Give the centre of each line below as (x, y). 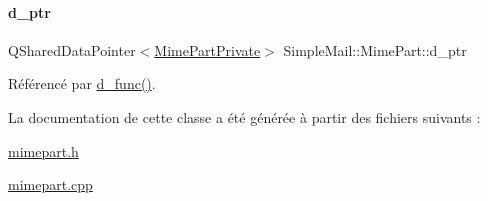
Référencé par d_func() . (82, 83)
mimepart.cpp (50, 184)
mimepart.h (43, 150)
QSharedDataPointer (72, 49)
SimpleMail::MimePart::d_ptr (375, 49)
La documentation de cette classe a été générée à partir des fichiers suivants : (244, 116)
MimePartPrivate (207, 49)
